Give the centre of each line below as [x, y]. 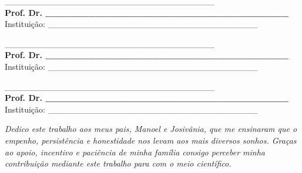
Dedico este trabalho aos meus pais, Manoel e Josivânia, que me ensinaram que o [151, 129]
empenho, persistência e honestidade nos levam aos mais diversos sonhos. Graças [151, 140]
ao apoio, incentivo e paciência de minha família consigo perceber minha [135, 152]
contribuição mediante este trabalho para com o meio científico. [118, 163]
